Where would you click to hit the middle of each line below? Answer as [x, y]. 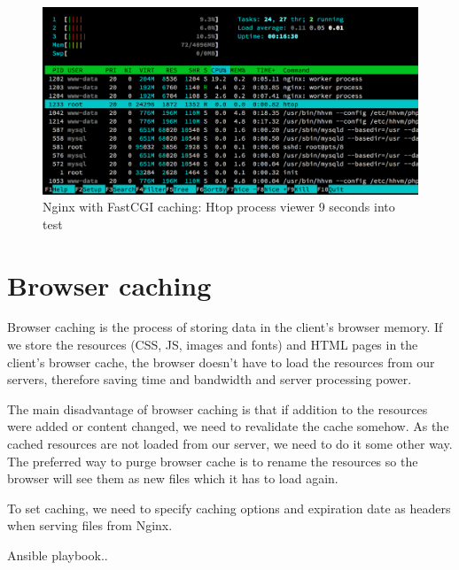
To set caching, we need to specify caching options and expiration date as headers [229, 508]
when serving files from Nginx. [90, 525]
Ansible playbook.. [58, 555]
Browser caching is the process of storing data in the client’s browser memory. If [225, 327]
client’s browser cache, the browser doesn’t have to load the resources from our [221, 362]
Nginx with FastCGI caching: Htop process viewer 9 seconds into [219, 207]
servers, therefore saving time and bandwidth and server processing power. [210, 379]
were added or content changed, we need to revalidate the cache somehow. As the [228, 426]
